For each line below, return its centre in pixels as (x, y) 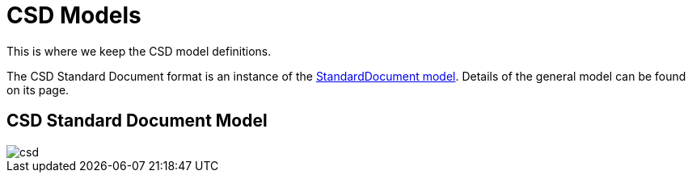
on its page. (38, 89)
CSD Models (74, 15)
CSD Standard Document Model (137, 121)
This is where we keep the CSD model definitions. (139, 51)
